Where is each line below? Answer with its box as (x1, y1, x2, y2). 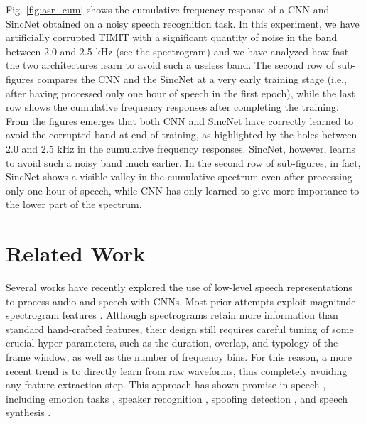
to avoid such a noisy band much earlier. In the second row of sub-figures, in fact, (6, 155, 361, 170)
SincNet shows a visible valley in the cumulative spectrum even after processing (6, 169, 352, 184)
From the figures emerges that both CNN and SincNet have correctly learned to (6, 113, 354, 128)
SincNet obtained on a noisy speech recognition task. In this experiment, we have (6, 16, 360, 31)
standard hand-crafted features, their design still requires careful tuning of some (6, 321, 354, 336)
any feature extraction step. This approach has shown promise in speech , (6, 377, 326, 392)
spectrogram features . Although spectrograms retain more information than (6, 308, 338, 322)
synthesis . (6, 405, 51, 420)
